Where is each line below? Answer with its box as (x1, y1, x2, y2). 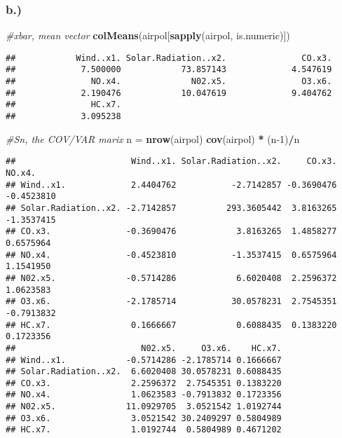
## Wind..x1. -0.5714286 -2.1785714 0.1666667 (6, 355, 282, 365)
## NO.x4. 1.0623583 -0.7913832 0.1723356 (6, 390, 282, 400)
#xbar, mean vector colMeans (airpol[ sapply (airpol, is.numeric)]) (6, 28, 290, 43)
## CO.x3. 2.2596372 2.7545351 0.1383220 (6, 378, 282, 388)
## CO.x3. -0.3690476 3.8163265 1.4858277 (6, 226, 337, 237)
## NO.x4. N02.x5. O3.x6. (6, 76, 332, 87)
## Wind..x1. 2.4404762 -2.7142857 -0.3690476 (6, 179, 337, 190)
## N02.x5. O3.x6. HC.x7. (6, 343, 282, 353)
